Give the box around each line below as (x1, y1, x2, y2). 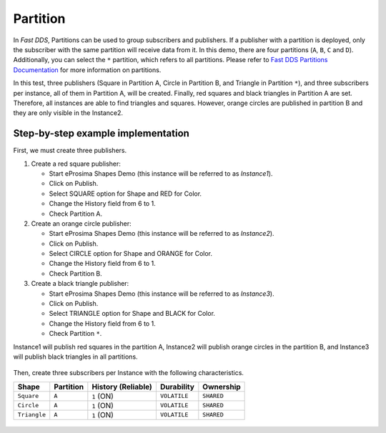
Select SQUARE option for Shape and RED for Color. (49, 189, 202, 198)
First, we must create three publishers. (13, 146, 127, 155)
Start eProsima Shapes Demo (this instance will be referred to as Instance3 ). (49, 289, 274, 298)
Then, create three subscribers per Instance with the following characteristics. (13, 369, 244, 377)
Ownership (202, 382, 241, 392)
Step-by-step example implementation (13, 127, 189, 139)
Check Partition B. (49, 269, 103, 278)
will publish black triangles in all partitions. (13, 352, 139, 361)
